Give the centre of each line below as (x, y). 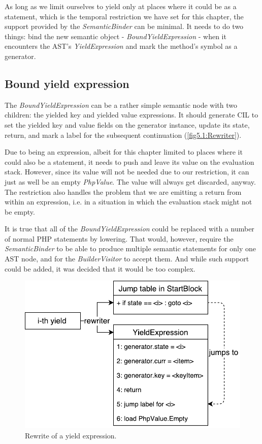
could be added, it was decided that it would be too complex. (100, 268)
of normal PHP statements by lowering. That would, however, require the (119, 238)
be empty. (20, 211)
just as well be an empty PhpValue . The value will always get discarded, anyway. (130, 181)
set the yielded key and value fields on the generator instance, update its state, (127, 124)
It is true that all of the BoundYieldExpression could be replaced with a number (129, 229)
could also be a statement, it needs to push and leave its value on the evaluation (129, 161)
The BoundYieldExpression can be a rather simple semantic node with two (121, 105)
